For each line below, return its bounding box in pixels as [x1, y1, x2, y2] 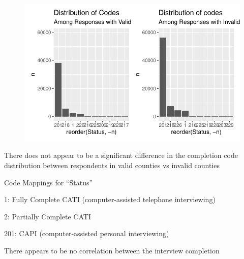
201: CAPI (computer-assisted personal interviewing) [4, 228, 169, 239]
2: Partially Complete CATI [4, 211, 91, 221]
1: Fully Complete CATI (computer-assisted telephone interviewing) [4, 194, 216, 205]
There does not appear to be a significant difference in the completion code [4, 150, 238, 160]
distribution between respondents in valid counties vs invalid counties [4, 160, 220, 170]
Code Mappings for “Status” [4, 177, 93, 187]
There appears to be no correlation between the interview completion [4, 245, 220, 255]
